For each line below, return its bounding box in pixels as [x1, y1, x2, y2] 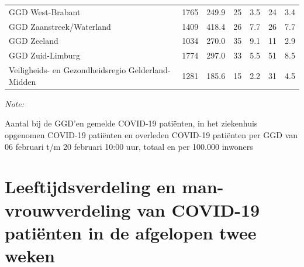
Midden [9, 75, 36, 87]
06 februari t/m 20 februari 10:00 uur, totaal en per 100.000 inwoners [5, 140, 253, 152]
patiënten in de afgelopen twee [5, 220, 257, 244]
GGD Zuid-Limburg [9, 49, 80, 61]
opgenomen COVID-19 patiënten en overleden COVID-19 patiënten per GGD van [5, 129, 298, 141]
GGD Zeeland [9, 35, 58, 47]
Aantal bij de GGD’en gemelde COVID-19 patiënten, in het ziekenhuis [5, 117, 258, 129]
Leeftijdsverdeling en [5, 174, 176, 198]
